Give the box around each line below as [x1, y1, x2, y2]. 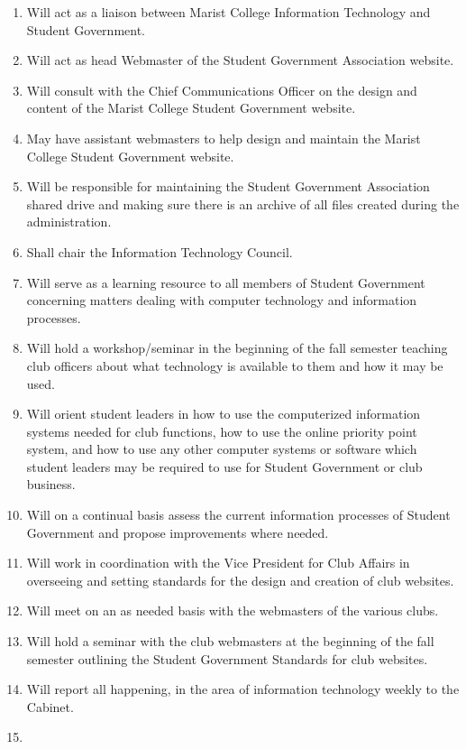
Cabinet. [26, 697, 74, 716]
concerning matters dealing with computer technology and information [26, 291, 417, 310]
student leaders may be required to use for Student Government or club [26, 457, 423, 476]
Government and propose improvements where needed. [26, 522, 329, 541]
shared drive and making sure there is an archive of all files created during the [26, 194, 460, 213]
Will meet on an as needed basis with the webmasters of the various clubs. [26, 601, 439, 620]
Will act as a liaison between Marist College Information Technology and [26, 3, 431, 21]
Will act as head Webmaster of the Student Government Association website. [26, 51, 454, 69]
